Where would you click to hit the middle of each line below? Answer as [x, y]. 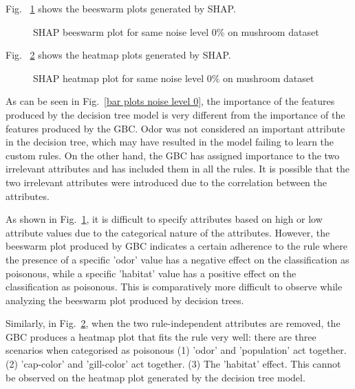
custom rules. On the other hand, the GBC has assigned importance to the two [173, 155]
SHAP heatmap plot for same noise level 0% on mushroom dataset [174, 78]
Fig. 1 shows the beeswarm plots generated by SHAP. [121, 8]
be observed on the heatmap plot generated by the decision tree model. [155, 377]
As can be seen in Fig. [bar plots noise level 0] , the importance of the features [170, 101]
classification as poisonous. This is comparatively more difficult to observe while [174, 287]
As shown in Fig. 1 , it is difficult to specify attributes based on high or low [164, 219]
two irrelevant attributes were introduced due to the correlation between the [166, 182]
